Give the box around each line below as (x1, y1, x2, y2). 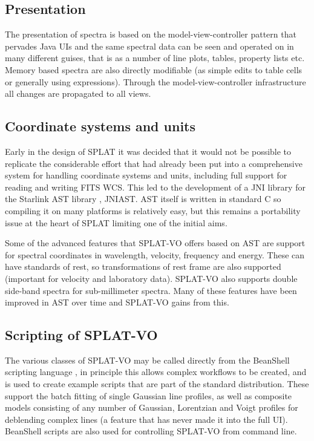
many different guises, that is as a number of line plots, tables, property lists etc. (5, 51, 305, 64)
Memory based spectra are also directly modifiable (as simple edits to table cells (5, 63, 303, 76)
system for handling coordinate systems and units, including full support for (5, 169, 287, 181)
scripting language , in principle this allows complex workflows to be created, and (5, 365, 307, 378)
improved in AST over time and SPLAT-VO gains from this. (5, 296, 229, 309)
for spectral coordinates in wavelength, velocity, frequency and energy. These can (5, 248, 305, 261)
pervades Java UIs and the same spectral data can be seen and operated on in (5, 39, 294, 52)
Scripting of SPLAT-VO (5, 325, 158, 344)
